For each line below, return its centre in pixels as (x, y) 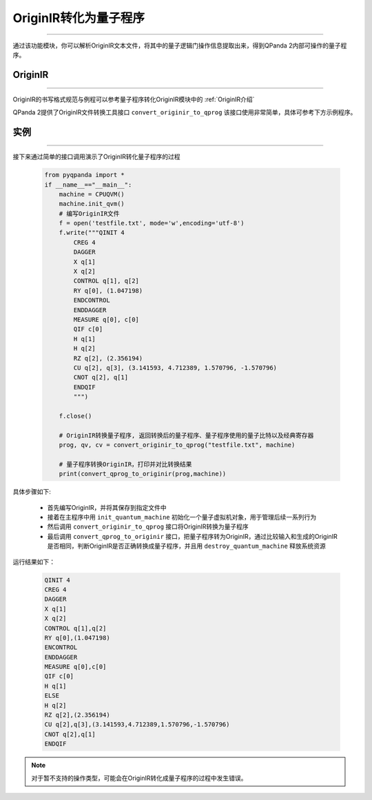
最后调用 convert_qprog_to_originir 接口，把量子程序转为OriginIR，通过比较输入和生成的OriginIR (192, 536)
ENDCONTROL (92, 300)
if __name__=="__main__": (88, 185)
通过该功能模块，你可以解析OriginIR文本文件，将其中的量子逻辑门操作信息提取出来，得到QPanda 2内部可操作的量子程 (180, 45)
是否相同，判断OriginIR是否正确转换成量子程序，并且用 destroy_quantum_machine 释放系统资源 (187, 546)
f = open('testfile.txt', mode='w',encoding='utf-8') (152, 223)
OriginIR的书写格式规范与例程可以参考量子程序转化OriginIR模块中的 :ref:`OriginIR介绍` (134, 99)
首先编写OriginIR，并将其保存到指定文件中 (107, 507)
